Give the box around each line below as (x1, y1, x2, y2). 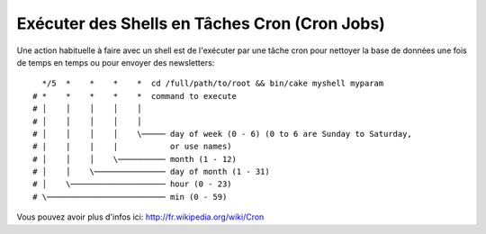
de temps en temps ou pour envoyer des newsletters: (16, 57, 215, 67)
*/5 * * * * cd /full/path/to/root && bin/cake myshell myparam (41, 78, 384, 89)
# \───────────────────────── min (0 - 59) (32, 192, 228, 202)
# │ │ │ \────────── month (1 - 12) (32, 154, 238, 164)
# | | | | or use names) (32, 141, 233, 152)
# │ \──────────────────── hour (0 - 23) (32, 179, 233, 189)
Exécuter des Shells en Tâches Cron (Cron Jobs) (16, 13, 386, 33)
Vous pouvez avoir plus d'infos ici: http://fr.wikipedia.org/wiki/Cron (16, 211, 265, 222)
